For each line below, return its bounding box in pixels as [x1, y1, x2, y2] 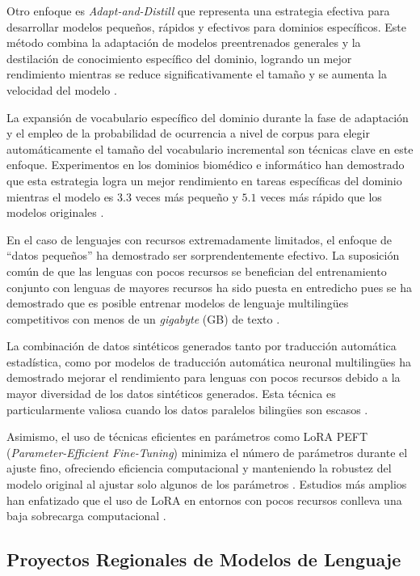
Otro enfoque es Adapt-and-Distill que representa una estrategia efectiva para [6, 2, 390, 19]
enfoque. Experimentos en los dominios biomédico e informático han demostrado [6, 156, 405, 173]
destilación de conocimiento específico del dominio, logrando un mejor [6, 49, 352, 66]
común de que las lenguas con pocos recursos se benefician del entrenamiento [6, 262, 387, 279]
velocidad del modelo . [6, 81, 117, 98]
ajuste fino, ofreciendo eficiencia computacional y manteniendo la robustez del [6, 460, 392, 476]
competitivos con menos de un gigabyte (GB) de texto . [6, 310, 280, 327]
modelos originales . [6, 204, 104, 221]
